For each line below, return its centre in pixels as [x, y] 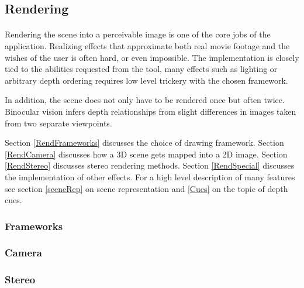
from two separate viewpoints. [58, 123]
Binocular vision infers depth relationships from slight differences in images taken [151, 111]
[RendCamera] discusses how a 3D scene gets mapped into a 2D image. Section [146, 154]
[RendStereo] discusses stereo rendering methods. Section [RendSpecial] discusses [150, 165]
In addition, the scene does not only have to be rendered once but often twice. [145, 100]
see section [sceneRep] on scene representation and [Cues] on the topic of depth [146, 188]
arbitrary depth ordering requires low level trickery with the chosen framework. [146, 80]
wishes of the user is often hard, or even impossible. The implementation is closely [152, 57]
